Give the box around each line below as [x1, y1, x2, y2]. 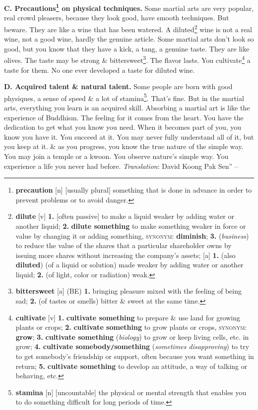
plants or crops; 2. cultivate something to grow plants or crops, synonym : [15, 322, 247, 332]
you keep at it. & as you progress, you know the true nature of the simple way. [4, 141, 244, 152]
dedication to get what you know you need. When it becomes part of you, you [4, 122, 242, 132]
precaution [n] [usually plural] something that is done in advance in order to [15, 185, 252, 195]
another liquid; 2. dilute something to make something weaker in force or [15, 220, 246, 231]
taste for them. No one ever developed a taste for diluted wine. [4, 64, 195, 75]
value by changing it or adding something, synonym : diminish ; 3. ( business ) [15, 230, 249, 241]
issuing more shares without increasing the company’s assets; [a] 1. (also [15, 250, 236, 260]
